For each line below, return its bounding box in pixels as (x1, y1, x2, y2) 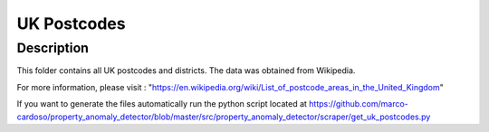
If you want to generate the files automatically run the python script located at (16, 99, 308, 109)
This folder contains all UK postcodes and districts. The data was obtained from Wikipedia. (16, 65, 356, 76)
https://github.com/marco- (309, 99, 409, 109)
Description (16, 40, 90, 56)
